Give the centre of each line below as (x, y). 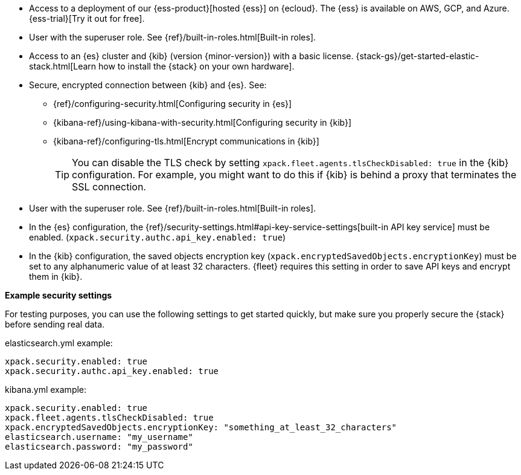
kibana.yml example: (46, 389)
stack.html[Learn (63, 66)
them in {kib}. (56, 276)
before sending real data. (55, 324)
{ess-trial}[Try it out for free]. (87, 18)
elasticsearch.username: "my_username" (99, 437)
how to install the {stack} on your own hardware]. (197, 66)
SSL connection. (109, 187)
